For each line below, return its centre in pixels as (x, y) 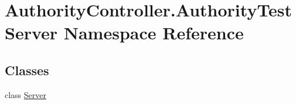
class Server (26, 94)
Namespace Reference (154, 33)
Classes (27, 70)
